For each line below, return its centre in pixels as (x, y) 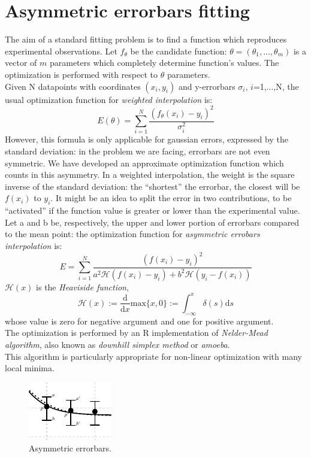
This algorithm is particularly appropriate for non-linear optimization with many (153, 356)
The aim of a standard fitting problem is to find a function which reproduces (146, 39)
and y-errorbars (207, 86)
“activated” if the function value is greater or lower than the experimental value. (153, 210)
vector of (21, 63)
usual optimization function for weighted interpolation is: (109, 99)
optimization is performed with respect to (81, 74)
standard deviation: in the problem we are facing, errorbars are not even (138, 151)
